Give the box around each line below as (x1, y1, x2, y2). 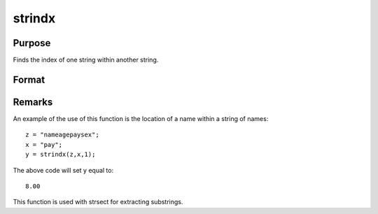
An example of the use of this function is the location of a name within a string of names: (13, 114, 269, 122)
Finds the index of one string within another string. (13, 56, 159, 64)
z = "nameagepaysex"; (25, 131, 99, 139)
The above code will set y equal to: (13, 166, 114, 174)
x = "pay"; (25, 141, 63, 148)
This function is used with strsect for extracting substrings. (13, 198, 183, 206)
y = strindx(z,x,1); (25, 150, 96, 159)
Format (13, 73, 45, 85)
